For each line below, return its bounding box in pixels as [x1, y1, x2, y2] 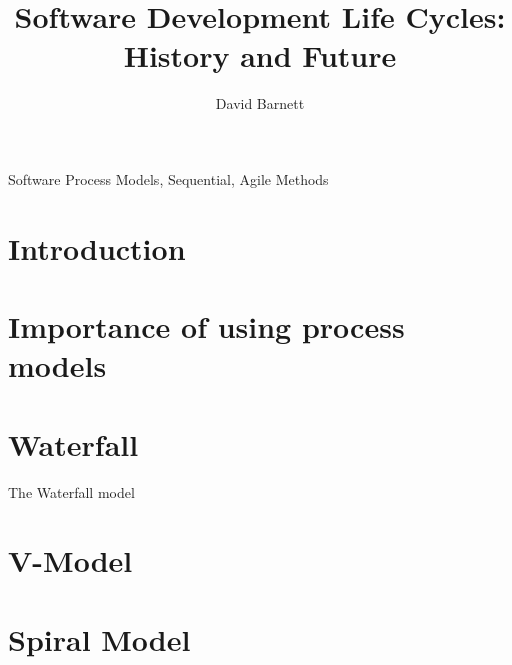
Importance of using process [8, 306, 405, 347]
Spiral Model [8, 618, 191, 659]
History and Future [123, 35, 397, 76]
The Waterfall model [8, 481, 135, 502]
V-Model [8, 540, 133, 581]
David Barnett [215, 93, 305, 114]
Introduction [8, 227, 186, 268]
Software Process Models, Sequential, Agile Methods [8, 168, 329, 189]
